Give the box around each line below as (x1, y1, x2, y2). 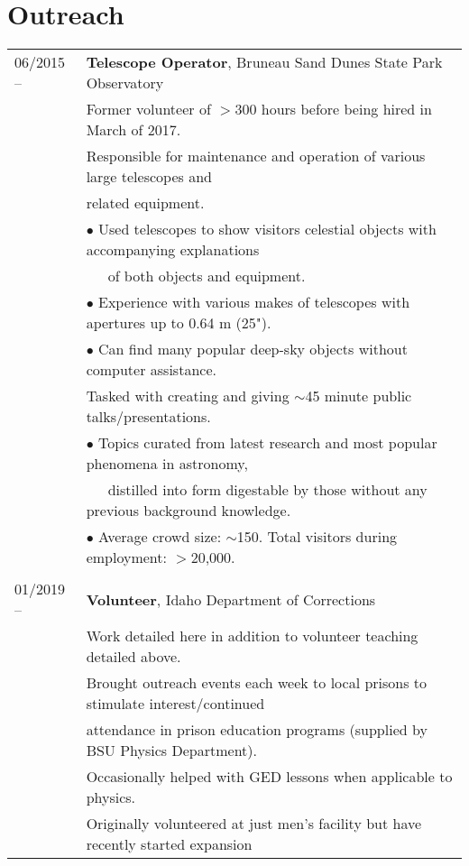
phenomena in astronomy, (86, 453, 248, 474)
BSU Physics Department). (86, 740, 257, 761)
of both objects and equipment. (107, 265, 306, 287)
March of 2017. (86, 119, 181, 141)
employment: (86, 547, 167, 568)
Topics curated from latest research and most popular (97, 432, 437, 454)
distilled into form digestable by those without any (107, 479, 428, 501)
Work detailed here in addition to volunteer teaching (86, 625, 418, 647)
